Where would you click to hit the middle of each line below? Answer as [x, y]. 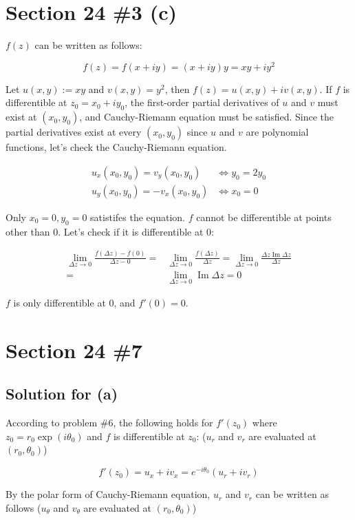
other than [28, 231]
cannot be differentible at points [264, 217]
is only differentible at [60, 303]
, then [177, 89]
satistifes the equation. [138, 217]
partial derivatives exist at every [74, 132]
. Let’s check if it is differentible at [131, 231]
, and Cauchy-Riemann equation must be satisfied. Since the [207, 117]
